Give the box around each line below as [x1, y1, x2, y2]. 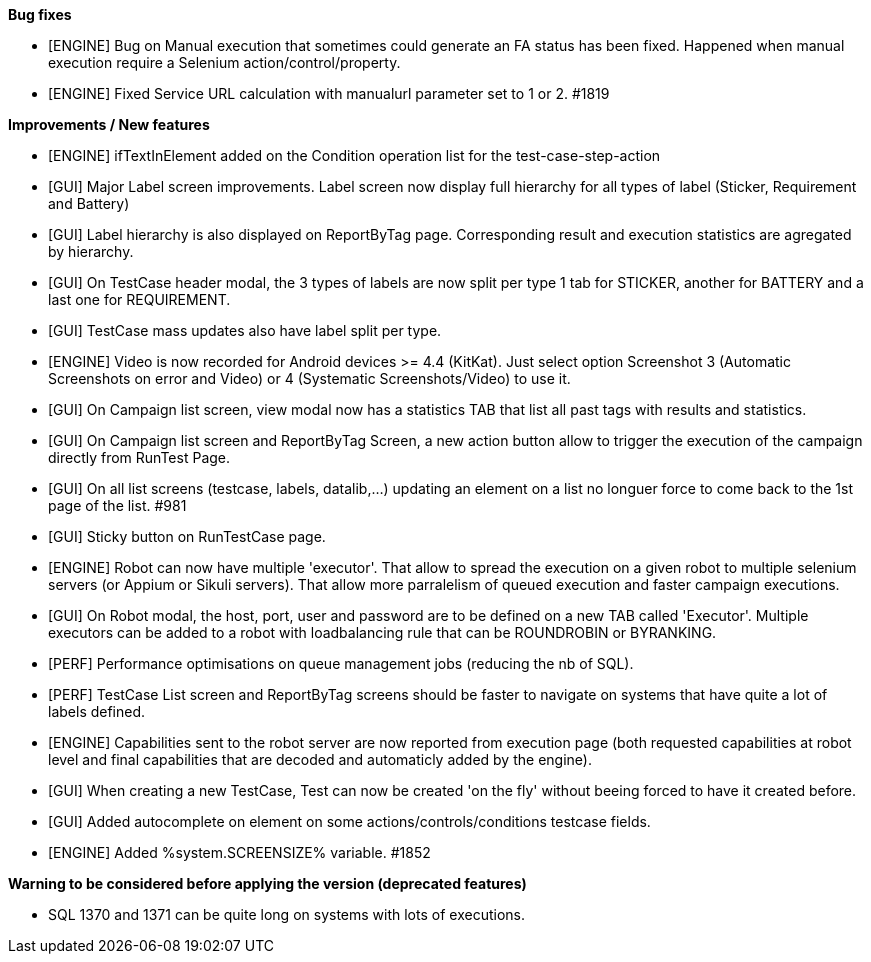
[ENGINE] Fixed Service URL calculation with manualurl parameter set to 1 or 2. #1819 [48, 85, 610, 102]
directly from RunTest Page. [48, 449, 231, 466]
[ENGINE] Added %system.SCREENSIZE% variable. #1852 [48, 844, 431, 861]
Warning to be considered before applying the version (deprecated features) [8, 875, 527, 892]
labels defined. [48, 703, 146, 720]
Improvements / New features [8, 116, 210, 133]
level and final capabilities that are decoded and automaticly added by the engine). [48, 751, 592, 768]
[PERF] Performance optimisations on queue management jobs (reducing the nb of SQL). [48, 655, 634, 672]
